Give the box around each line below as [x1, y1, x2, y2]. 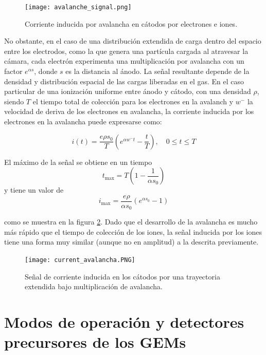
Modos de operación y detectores [4, 311, 244, 332]
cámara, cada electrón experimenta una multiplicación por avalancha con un [4, 55, 244, 66]
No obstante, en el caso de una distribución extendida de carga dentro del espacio [4, 35, 261, 46]
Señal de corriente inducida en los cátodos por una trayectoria [25, 271, 220, 282]
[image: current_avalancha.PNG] [25, 256, 135, 264]
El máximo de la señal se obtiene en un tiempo [4, 156, 152, 167]
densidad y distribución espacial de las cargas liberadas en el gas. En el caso [4, 76, 244, 86]
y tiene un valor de [4, 184, 64, 195]
